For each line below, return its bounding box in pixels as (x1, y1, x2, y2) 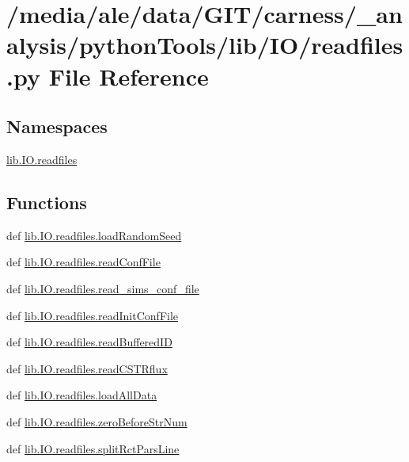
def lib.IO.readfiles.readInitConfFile (6, 307, 179, 323)
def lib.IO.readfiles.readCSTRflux (6, 360, 168, 376)
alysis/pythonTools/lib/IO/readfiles (6, 29, 403, 61)
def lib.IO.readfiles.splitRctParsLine (6, 440, 180, 456)
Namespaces (6, 114, 108, 139)
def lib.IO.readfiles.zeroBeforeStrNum (6, 413, 187, 430)
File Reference (48, 59, 209, 92)
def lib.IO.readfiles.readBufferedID (6, 334, 172, 350)
